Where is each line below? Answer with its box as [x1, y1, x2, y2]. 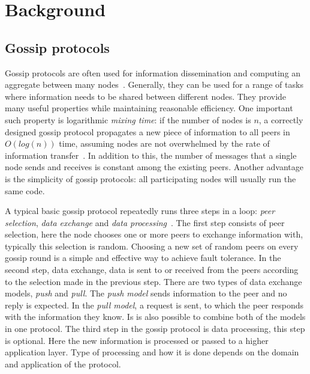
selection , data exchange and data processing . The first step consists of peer [5, 216, 285, 228]
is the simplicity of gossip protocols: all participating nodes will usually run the [5, 172, 296, 185]
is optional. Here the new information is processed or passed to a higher [5, 334, 269, 346]
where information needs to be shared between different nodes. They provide [5, 90, 287, 102]
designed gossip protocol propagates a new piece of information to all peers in [5, 125, 290, 138]
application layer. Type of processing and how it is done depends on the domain [5, 346, 299, 358]
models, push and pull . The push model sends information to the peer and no [5, 287, 287, 299]
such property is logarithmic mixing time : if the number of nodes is [5, 113, 251, 126]
